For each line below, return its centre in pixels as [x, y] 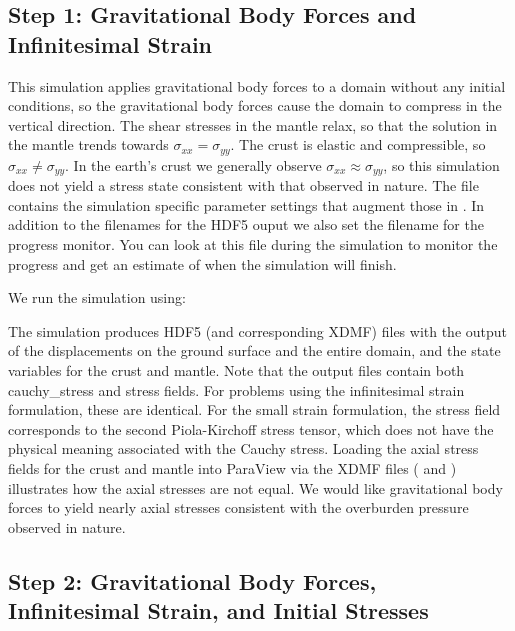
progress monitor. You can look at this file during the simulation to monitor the [253, 244]
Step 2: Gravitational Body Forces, [192, 580]
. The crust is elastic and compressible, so [358, 144]
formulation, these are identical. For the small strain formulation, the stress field [254, 409]
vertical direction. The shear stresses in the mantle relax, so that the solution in [253, 124]
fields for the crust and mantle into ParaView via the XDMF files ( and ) [232, 468]
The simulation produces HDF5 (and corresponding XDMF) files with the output [258, 330]
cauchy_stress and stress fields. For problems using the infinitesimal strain [236, 389]
